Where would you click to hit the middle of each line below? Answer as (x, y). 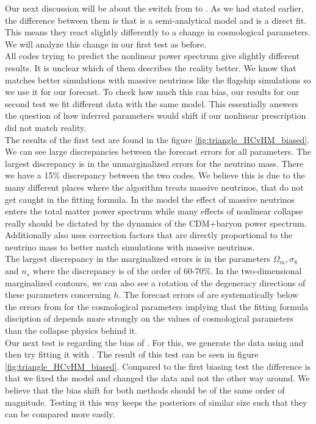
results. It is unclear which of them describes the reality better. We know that (151, 67)
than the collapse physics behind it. (71, 330)
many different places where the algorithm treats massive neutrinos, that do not (154, 187)
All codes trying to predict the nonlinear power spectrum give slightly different (153, 56)
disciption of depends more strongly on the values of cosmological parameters (149, 318)
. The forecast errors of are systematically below (208, 295)
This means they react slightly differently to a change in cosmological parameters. (158, 32)
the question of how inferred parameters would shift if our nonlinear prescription (156, 115)
